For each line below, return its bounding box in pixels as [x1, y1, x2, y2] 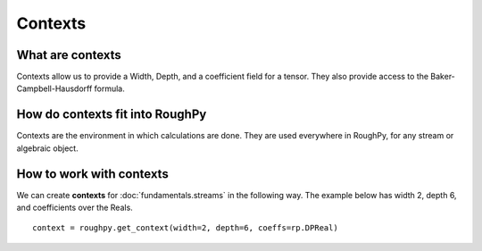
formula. [94, 83, 125, 94]
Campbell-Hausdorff [16, 83, 93, 94]
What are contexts [16, 47, 122, 63]
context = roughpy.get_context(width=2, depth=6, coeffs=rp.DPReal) [32, 223, 338, 233]
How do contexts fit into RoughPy [16, 107, 207, 122]
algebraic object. [16, 143, 79, 154]
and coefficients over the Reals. [16, 202, 133, 213]
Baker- [429, 71, 455, 82]
